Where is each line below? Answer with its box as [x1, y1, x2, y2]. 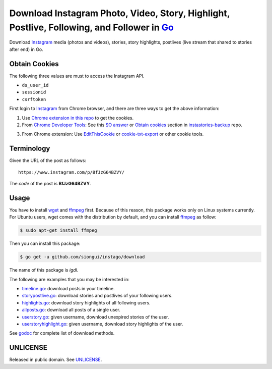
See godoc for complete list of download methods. [9, 330, 115, 336]
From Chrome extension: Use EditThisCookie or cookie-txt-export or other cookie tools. [22, 131, 204, 137]
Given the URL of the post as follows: [9, 157, 87, 164]
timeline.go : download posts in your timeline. [22, 286, 115, 292]
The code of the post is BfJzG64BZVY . [9, 181, 92, 187]
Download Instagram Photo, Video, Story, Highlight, [9, 8, 230, 19]
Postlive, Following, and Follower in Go [9, 22, 174, 33]
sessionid [22, 89, 46, 95]
